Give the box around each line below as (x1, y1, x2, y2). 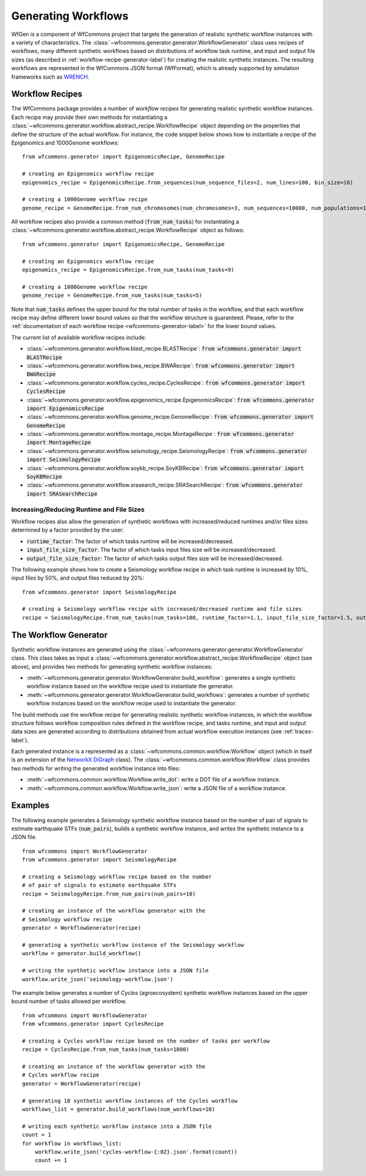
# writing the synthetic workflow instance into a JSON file (22, 967, 209, 974)
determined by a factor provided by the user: (11, 526, 124, 533)
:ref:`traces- (283, 728, 314, 735)
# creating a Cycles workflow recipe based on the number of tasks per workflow (22, 1037, 270, 1044)
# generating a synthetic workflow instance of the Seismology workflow (22, 942, 244, 948)
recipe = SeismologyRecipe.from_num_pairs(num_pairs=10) (22, 890, 196, 897)
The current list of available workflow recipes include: (11, 333, 146, 341)
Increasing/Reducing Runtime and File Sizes (11, 505, 145, 513)
